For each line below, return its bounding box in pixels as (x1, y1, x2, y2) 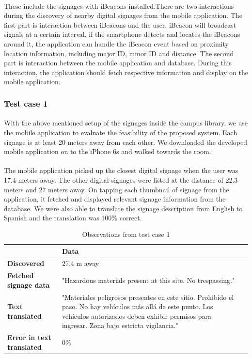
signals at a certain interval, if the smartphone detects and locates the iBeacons (4, 29, 240, 39)
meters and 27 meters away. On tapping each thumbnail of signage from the (4, 184, 229, 194)
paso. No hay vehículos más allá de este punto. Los (62, 301, 213, 311)
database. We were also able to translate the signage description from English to (4, 203, 243, 213)
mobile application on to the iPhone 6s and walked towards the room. (4, 146, 211, 156)
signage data (7, 280, 50, 290)
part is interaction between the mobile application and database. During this (4, 58, 232, 68)
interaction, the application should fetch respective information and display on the (4, 67, 249, 77)
